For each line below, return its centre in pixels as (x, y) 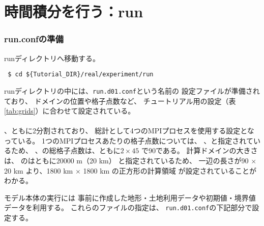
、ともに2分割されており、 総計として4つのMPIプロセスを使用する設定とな (129, 131)
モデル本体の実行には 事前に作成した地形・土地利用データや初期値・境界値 (130, 197)
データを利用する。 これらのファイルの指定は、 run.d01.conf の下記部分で (128, 207)
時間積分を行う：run (74, 11)
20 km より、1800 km (39, 170)
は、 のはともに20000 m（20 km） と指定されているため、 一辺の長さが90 (126, 161)
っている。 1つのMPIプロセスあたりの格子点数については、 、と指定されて (129, 140)
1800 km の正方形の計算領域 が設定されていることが (170, 170)
